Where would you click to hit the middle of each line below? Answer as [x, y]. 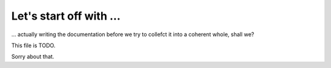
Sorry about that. [33, 57]
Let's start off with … [66, 16]
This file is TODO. [33, 45]
